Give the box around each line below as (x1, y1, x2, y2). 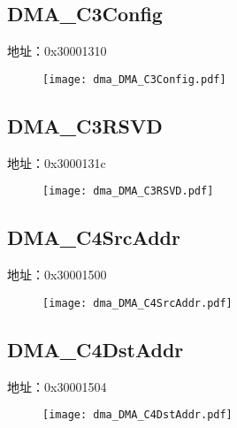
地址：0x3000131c (7, 153, 106, 172)
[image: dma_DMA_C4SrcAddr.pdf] (42, 296, 233, 310)
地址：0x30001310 (7, 42, 107, 60)
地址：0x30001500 (7, 265, 107, 284)
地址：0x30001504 (7, 377, 107, 395)
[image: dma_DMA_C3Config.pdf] (42, 73, 226, 86)
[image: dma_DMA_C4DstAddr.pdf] (42, 409, 233, 422)
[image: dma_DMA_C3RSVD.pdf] (42, 185, 214, 198)
